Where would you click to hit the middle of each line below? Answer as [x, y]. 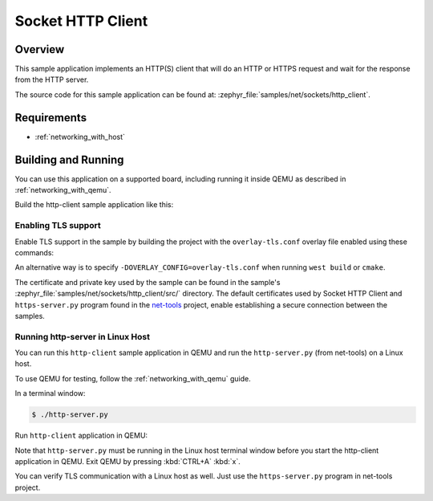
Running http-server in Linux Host [83, 336]
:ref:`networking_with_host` [80, 136]
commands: [34, 252]
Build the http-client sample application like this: [94, 205]
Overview [40, 49]
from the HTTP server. [52, 79]
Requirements [51, 118]
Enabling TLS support [58, 226]
